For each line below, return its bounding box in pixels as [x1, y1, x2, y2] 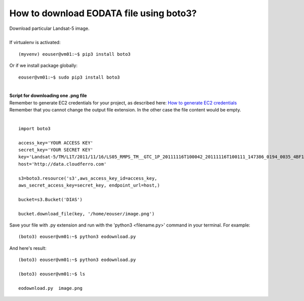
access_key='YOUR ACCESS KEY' [18, 140, 94, 145]
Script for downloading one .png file [9, 93, 87, 99]
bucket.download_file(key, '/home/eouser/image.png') [18, 211, 155, 216]
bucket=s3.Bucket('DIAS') [18, 197, 83, 202]
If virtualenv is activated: [9, 40, 61, 46]
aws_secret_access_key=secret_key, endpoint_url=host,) [18, 182, 160, 188]
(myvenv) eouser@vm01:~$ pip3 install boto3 [18, 51, 131, 57]
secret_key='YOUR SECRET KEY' [18, 147, 94, 153]
